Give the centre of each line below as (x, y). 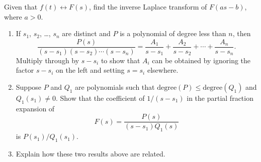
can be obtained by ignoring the (201, 60)
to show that (120, 60)
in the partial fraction (220, 98)
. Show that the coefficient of (100, 98)
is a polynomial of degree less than (173, 33)
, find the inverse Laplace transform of (148, 7)
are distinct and (86, 33)
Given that (21, 7)
